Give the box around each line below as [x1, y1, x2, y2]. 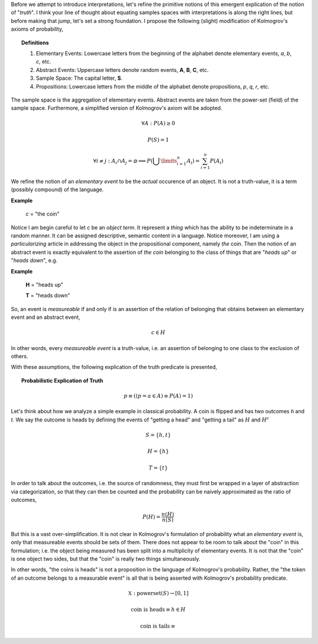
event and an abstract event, [11, 313, 81, 321]
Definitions [21, 39, 49, 46]
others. [11, 353, 29, 360]
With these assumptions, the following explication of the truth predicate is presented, [11, 364, 217, 371]
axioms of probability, [11, 25, 64, 32]
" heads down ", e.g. [11, 257, 58, 264]
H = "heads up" [25, 281, 64, 288]
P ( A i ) [210, 158, 224, 166]
